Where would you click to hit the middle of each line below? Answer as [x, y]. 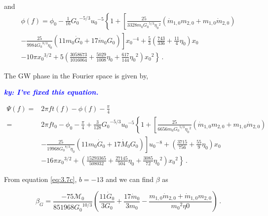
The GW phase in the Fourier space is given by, [76, 75]
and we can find [130, 179]
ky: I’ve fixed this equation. [51, 92]
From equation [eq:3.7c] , [40, 179]
